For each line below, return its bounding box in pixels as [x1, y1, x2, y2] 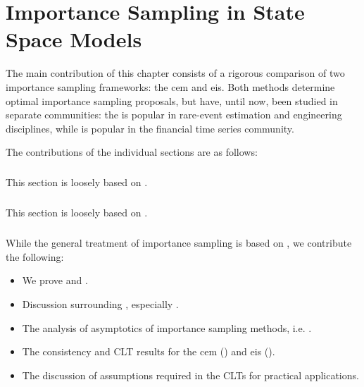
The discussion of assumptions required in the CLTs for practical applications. [22, 367, 359, 382]
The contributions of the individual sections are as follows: [6, 145, 258, 159]
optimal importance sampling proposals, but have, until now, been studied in [6, 93, 338, 108]
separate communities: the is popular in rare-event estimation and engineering [6, 107, 342, 122]
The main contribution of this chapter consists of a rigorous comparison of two [6, 66, 345, 80]
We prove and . [22, 273, 88, 288]
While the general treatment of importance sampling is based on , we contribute [6, 235, 352, 250]
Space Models [6, 25, 142, 54]
